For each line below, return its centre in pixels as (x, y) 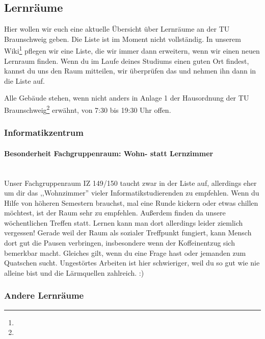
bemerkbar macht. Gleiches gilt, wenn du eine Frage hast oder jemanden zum (125, 252)
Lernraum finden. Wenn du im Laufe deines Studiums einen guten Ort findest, (127, 60)
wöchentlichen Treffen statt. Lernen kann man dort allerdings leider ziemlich (124, 222)
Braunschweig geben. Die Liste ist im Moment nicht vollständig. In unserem (123, 39)
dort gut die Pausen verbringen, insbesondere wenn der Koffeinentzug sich (120, 243)
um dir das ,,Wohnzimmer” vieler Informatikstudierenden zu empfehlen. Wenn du (132, 193)
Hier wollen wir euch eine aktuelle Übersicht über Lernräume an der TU (117, 29)
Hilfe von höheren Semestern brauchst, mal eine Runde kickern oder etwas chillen (131, 202)
